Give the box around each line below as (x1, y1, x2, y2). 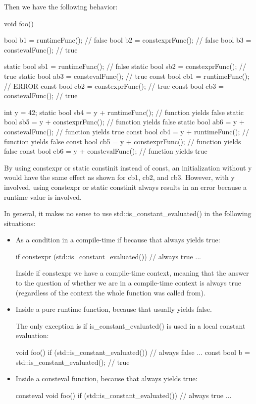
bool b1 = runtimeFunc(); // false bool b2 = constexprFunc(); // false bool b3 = (4, 35, 252, 45)
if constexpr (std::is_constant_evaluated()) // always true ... (15, 251, 202, 261)
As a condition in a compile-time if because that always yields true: (15, 234, 220, 245)
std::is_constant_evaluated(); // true (15, 356, 130, 367)
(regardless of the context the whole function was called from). (15, 287, 205, 297)
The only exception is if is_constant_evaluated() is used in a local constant (15, 320, 246, 331)
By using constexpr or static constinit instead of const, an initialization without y (4, 162, 252, 173)
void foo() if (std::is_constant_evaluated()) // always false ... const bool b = (15, 347, 250, 357)
